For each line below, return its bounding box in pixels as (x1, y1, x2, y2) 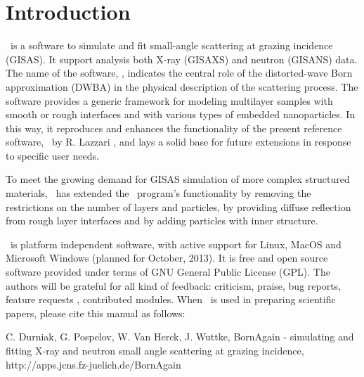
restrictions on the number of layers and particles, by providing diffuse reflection (6, 199, 351, 214)
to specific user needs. (6, 148, 99, 162)
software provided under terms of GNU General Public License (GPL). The (6, 264, 330, 279)
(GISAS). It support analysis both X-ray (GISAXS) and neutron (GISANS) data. (6, 51, 358, 66)
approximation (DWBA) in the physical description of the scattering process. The (6, 79, 358, 94)
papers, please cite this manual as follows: (6, 305, 186, 320)
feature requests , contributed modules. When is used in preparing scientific (6, 292, 336, 307)
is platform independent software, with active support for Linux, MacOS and (10, 236, 342, 251)
